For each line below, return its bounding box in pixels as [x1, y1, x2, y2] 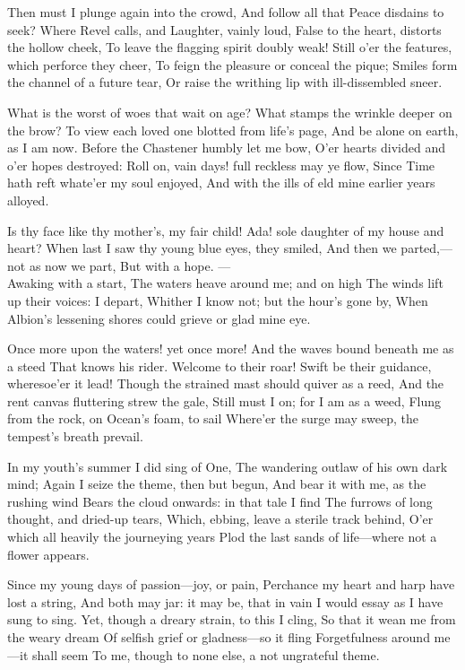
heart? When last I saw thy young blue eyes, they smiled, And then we [7, 239, 397, 257]
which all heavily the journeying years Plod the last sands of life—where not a [7, 527, 437, 546]
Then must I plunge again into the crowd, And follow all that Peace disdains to [7, 3, 444, 21]
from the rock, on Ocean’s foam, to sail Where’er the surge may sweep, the [7, 409, 418, 428]
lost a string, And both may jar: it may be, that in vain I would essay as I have [7, 592, 443, 611]
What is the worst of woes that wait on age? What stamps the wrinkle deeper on [7, 102, 452, 121]
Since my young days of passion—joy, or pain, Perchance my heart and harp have [7, 575, 455, 594]
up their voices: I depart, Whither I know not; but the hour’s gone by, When [7, 291, 428, 309]
